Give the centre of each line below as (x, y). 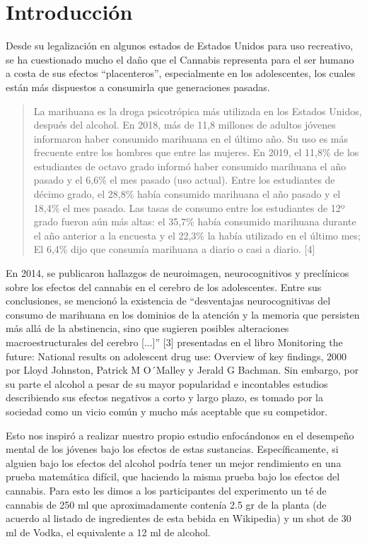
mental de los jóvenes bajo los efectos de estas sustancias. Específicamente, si (172, 449)
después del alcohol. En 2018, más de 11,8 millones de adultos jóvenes (185, 125)
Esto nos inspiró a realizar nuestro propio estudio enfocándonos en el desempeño (180, 435)
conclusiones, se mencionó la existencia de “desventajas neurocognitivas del (168, 301)
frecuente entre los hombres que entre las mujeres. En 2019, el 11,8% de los (196, 152)
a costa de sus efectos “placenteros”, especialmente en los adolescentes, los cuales (181, 73)
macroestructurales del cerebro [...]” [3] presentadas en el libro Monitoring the (174, 342)
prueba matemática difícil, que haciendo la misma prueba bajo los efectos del (173, 477)
